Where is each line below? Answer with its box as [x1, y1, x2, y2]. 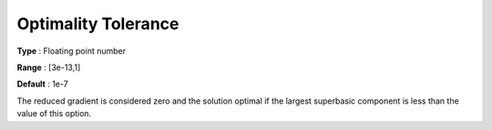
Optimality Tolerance [16, 14, 179, 34]
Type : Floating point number [16, 45, 127, 56]
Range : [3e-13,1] [16, 62, 81, 73]
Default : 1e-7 [16, 78, 68, 90]
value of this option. [16, 108, 92, 119]
